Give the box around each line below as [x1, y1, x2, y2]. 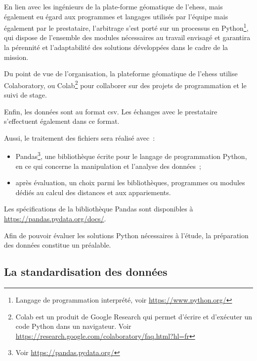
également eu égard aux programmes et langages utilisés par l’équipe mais [4, 11, 228, 21]
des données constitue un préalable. [4, 240, 111, 250]
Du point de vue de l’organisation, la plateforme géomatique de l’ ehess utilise [4, 68, 238, 79]
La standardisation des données [4, 264, 168, 279]
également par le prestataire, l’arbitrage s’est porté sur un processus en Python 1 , [4, 21, 249, 33]
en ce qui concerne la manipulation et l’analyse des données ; [15, 160, 201, 171]
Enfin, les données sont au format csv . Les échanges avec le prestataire [4, 106, 217, 116]
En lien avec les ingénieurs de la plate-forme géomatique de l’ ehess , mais [4, 1, 223, 11]
